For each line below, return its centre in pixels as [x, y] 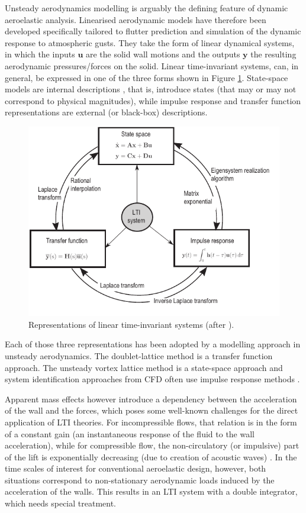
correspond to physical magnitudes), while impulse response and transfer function [153, 100]
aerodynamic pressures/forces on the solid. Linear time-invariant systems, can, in [152, 65]
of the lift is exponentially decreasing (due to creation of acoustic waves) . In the [151, 456]
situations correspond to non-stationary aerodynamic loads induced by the [140, 480]
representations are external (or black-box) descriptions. [106, 112]
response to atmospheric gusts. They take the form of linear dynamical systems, [150, 42]
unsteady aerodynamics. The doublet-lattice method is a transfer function [139, 355]
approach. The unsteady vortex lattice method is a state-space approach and [144, 367]
